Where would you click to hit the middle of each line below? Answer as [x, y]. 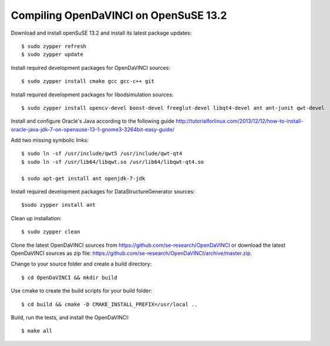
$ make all [37, 331]
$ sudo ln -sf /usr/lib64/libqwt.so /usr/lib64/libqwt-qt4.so [113, 162]
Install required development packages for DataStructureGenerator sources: [103, 192]
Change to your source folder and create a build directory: [81, 264]
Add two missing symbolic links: [50, 140]
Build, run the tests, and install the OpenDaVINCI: [70, 317]
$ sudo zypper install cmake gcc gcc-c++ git [88, 81]
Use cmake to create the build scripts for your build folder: [82, 291]
